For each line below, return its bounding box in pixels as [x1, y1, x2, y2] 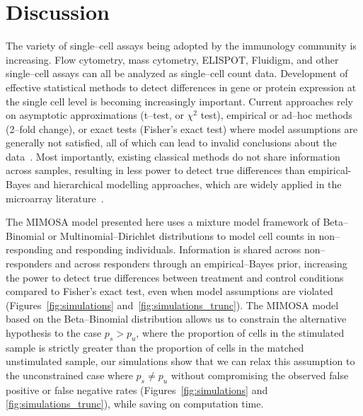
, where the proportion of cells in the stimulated [136, 325, 345, 340]
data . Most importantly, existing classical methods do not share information [6, 149, 340, 163]
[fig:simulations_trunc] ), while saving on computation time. [6, 396, 264, 411]
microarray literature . [6, 190, 104, 205]
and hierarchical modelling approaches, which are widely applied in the [33, 177, 342, 192]
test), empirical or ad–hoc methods [200, 108, 352, 122]
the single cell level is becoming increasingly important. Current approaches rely [6, 93, 353, 108]
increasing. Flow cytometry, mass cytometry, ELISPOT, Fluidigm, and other [6, 52, 339, 67]
